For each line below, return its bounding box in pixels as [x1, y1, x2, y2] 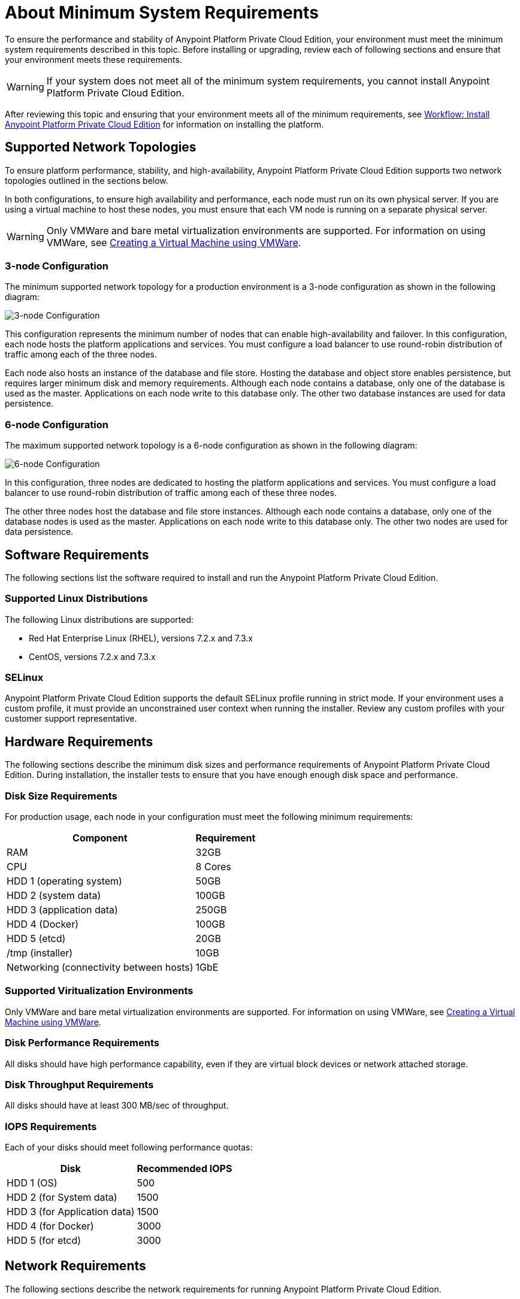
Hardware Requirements [5, 734, 153, 749]
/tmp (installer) [7, 947, 73, 959]
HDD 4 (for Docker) [7, 1220, 94, 1233]
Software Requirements [5, 547, 149, 562]
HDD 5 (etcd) [7, 932, 66, 945]
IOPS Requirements [5, 1120, 97, 1133]
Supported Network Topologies [5, 140, 196, 155]
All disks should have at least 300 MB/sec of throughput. [5, 1100, 229, 1111]
